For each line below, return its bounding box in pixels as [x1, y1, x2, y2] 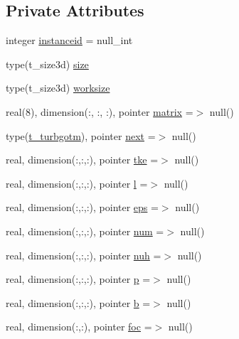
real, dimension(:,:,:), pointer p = [6, 271, 151, 286]
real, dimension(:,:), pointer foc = [6, 319, 152, 334]
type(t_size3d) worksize [6, 80, 110, 95]
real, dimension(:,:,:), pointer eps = [6, 200, 159, 215]
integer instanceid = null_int [6, 33, 133, 48]
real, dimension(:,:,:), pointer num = [6, 223, 164, 238]
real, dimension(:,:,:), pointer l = [6, 176, 148, 190]
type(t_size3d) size [6, 56, 89, 71]
